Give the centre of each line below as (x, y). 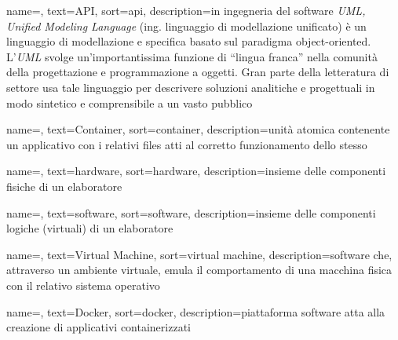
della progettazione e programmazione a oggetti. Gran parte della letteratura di (198, 72)
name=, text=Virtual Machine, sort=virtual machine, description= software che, (199, 254)
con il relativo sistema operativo (83, 285)
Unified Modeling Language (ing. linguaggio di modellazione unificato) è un (186, 26)
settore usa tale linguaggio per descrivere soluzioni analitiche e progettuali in (191, 87)
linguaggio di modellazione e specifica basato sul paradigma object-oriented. (189, 41)
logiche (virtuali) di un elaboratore (90, 228)
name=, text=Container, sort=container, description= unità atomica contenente (198, 129)
